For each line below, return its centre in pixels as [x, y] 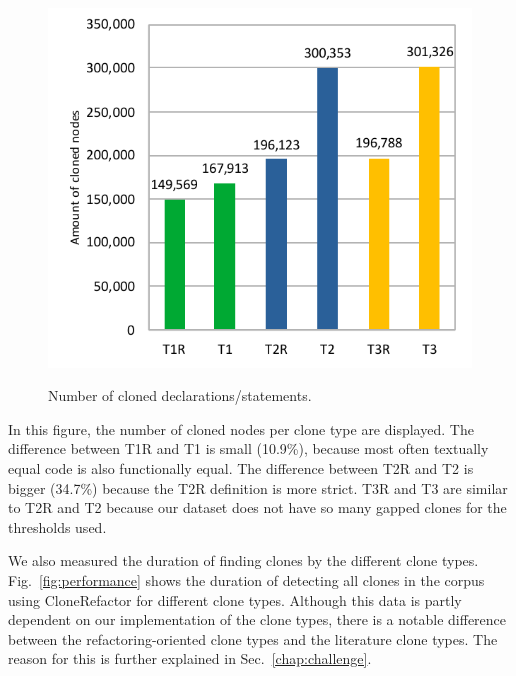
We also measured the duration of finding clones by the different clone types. [243, 560]
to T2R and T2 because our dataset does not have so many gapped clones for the [257, 507]
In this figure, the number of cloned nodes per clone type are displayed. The [241, 428]
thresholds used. [57, 526]
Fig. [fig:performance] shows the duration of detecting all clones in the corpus [246, 580]
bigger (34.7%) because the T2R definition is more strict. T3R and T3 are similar [258, 487]
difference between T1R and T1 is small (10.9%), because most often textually [248, 448]
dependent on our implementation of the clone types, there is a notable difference [257, 619]
